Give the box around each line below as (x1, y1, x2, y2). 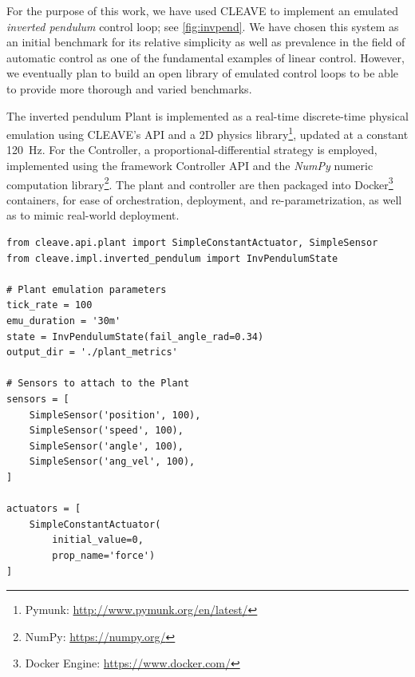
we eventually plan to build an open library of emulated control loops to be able (6, 65, 399, 81)
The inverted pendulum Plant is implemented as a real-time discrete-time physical (6, 107, 409, 124)
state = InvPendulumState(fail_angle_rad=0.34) (6, 331, 264, 342)
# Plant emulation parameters (6, 283, 167, 295)
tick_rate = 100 (6, 299, 93, 311)
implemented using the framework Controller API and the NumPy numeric (6, 157, 373, 173)
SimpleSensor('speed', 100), (29, 425, 184, 437)
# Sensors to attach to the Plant (6, 378, 190, 390)
